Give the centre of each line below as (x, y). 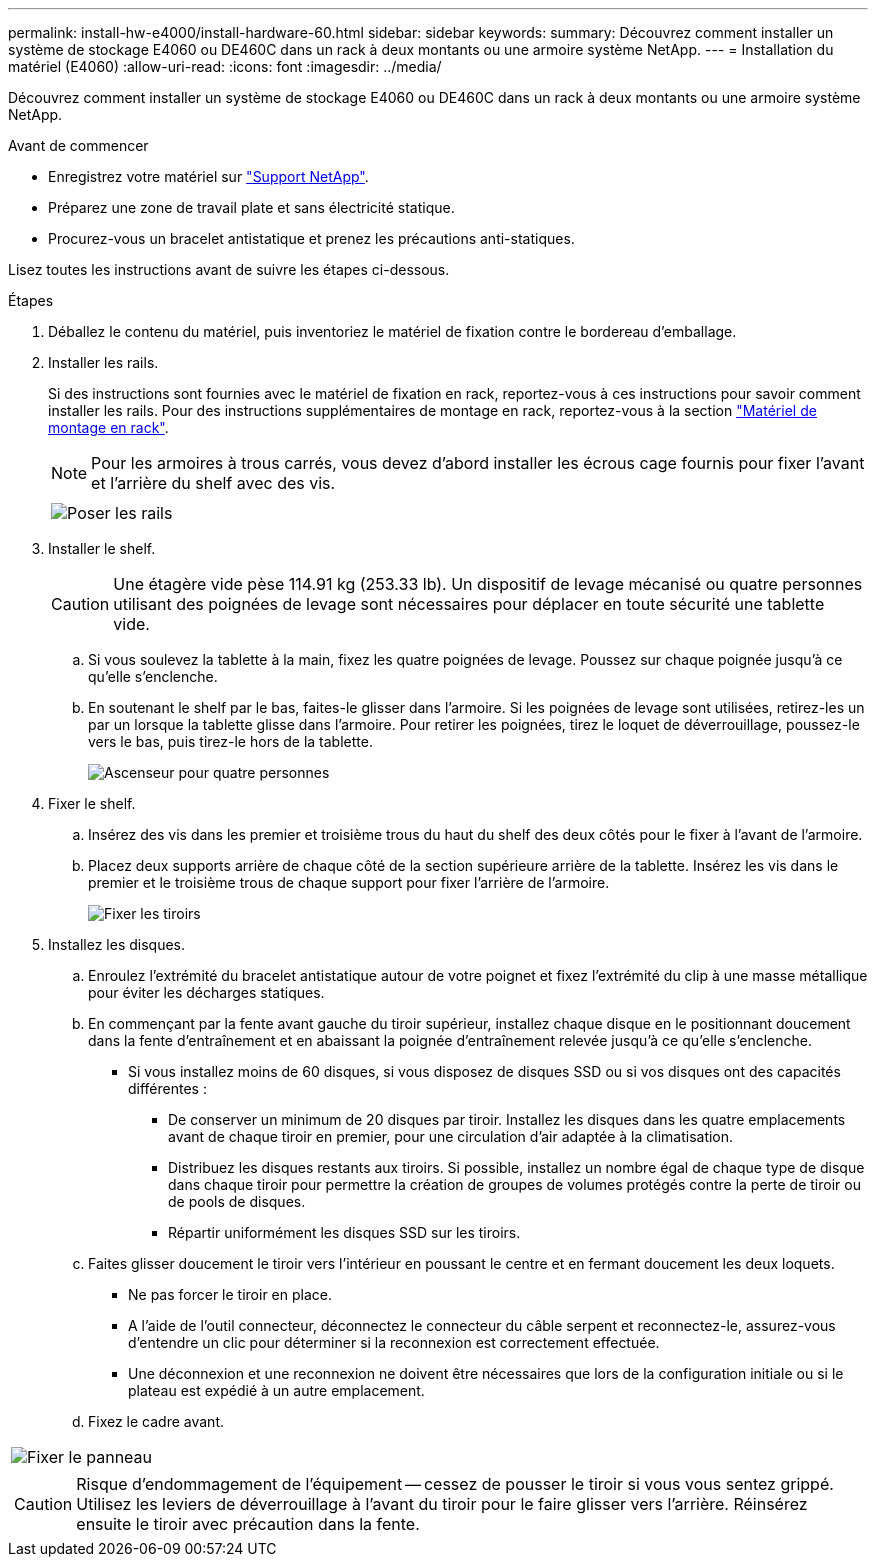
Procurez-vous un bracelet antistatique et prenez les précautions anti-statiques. (311, 238)
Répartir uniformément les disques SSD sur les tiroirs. (344, 1232)
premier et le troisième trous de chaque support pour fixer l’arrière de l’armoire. (349, 882)
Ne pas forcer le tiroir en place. (230, 1294)
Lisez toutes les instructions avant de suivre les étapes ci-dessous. (229, 269)
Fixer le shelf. (92, 803)
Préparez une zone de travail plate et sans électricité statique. (251, 207)
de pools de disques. (237, 1201)
